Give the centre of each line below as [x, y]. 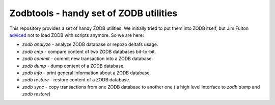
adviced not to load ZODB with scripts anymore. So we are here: [77, 35]
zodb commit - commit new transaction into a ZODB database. [88, 59]
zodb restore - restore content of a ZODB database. [76, 80]
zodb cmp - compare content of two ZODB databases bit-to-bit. [89, 51]
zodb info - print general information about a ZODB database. [87, 73]
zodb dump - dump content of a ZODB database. [73, 66]
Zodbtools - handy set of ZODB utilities [93, 13]
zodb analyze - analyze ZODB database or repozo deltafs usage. [90, 44]
